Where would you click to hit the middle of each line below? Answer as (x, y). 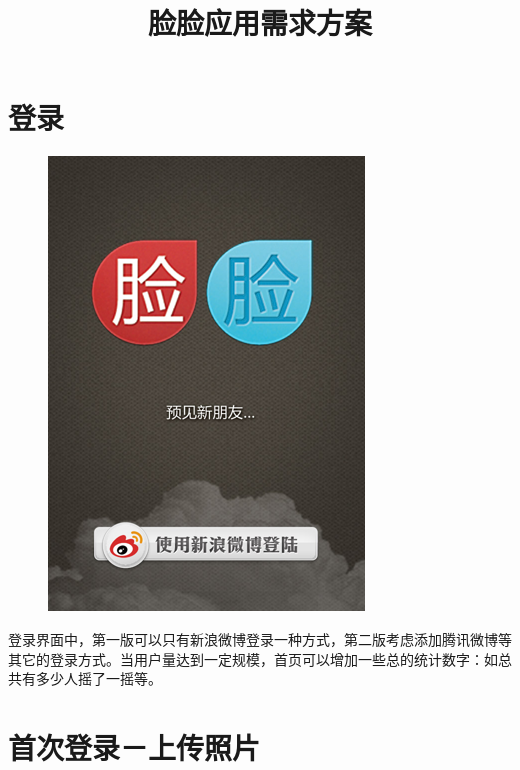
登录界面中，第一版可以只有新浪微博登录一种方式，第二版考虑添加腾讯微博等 (260, 638)
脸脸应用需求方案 (259, 22)
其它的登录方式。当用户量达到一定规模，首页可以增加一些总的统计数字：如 (253, 658)
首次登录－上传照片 (134, 746)
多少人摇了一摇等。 (98, 678)
